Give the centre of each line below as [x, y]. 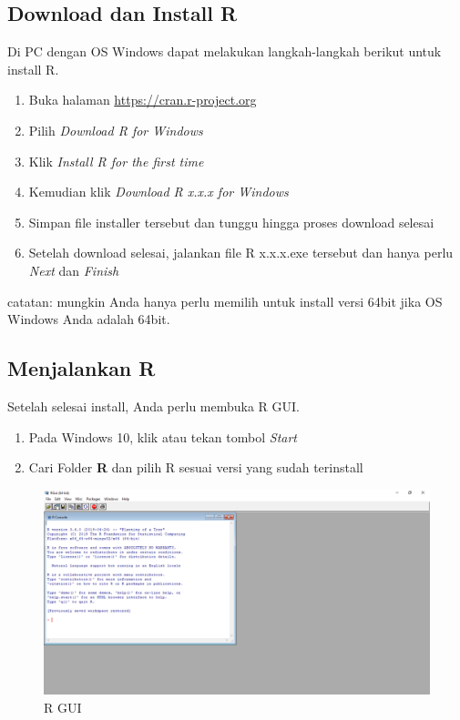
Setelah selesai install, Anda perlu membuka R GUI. [154, 406]
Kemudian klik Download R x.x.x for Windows [158, 192]
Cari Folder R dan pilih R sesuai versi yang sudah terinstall [196, 467]
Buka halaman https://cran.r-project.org [143, 100]
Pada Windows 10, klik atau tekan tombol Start [163, 436]
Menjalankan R [82, 368]
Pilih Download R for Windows [116, 130]
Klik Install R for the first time [116, 161]
